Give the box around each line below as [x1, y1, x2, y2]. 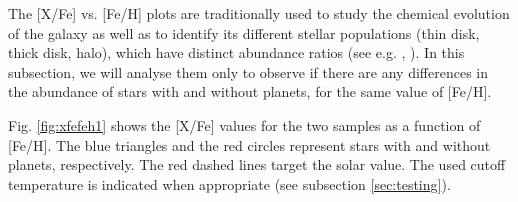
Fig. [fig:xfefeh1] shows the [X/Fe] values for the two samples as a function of [8, 114, 481, 135]
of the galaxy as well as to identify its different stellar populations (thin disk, [8, 22, 480, 43]
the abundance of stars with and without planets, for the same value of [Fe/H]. [8, 81, 492, 102]
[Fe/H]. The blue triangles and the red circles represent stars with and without [8, 134, 491, 155]
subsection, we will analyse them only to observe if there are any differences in [8, 61, 488, 82]
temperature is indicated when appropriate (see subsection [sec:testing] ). [8, 173, 451, 194]
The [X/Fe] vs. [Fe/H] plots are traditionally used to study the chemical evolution [8, 3, 510, 23]
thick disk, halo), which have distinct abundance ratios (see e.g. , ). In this [8, 42, 465, 63]
